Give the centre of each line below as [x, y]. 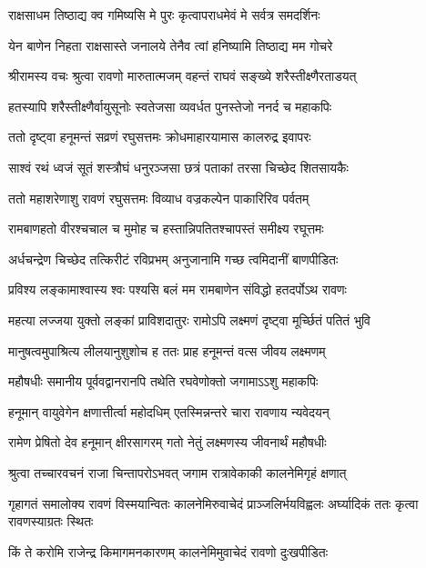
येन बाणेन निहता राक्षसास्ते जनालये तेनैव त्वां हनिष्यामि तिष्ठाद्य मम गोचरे [171, 45]
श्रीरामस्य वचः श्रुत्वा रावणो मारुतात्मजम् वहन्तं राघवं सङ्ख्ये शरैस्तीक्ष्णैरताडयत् [183, 76]
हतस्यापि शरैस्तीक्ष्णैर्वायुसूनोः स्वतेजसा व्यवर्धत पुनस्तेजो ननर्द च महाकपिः [170, 106]
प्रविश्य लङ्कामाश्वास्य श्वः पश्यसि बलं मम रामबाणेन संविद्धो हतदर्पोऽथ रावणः [177, 289]
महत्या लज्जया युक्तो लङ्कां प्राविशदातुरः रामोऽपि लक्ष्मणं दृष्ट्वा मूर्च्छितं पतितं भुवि [189, 319]
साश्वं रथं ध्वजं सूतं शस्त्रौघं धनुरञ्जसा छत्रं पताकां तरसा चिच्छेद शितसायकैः [178, 167]
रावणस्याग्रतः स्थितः [51, 521]
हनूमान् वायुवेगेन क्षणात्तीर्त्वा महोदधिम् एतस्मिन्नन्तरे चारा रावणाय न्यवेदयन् [169, 411]
